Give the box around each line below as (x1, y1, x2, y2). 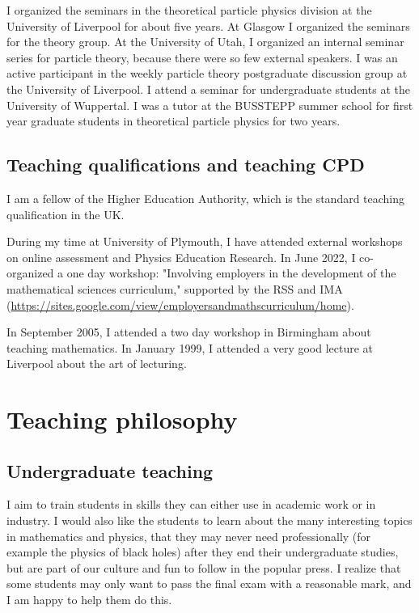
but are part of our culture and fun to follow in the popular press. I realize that (6, 559, 401, 576)
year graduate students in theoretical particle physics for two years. (6, 112, 341, 129)
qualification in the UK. (6, 205, 125, 222)
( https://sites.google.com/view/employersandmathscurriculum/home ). (6, 296, 354, 313)
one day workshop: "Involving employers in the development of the (66, 264, 396, 281)
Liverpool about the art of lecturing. (6, 355, 187, 372)
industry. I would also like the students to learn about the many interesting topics (6, 512, 413, 529)
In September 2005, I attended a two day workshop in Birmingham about (6, 323, 371, 340)
